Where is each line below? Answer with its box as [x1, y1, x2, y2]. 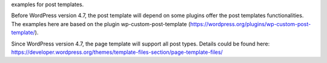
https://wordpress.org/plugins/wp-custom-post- [190, 20, 311, 27]
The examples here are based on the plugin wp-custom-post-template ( [11, 20, 191, 27]
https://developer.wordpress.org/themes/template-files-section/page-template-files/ [11, 48, 223, 56]
